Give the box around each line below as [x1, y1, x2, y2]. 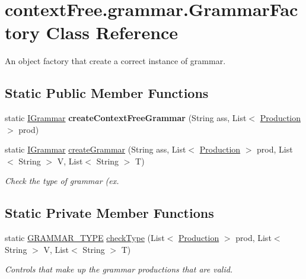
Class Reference [46, 20, 179, 45]
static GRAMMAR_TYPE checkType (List [5, 232, 165, 244]
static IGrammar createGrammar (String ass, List [5, 143, 186, 156]
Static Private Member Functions [5, 204, 214, 222]
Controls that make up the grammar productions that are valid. [5, 263, 233, 275]
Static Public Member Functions [5, 84, 209, 102]
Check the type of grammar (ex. [5, 175, 119, 187]
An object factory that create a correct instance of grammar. [5, 55, 226, 67]
